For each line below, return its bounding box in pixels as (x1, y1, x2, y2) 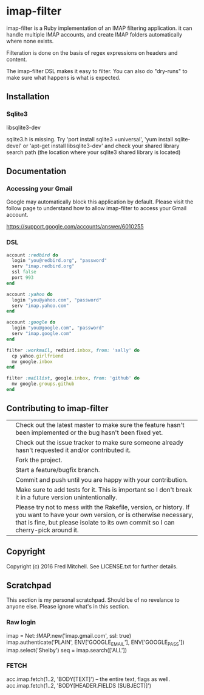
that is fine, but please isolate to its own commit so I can (15, 518, 175, 526)
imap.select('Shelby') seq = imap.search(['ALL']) (6, 646, 127, 654)
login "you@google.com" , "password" (12, 325, 104, 331)
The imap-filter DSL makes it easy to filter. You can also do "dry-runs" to (6, 67, 188, 74)
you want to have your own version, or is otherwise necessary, (15, 510, 194, 519)
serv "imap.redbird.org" (12, 263, 75, 269)
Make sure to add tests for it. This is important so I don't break (15, 485, 192, 494)
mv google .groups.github (12, 381, 75, 387)
